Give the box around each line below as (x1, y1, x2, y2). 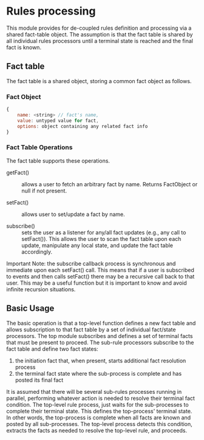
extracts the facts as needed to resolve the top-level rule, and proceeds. (6, 427, 187, 434)
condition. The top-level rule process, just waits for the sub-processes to (6, 401, 189, 408)
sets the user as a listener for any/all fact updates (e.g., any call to (21, 229, 186, 236)
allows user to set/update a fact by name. (21, 211, 126, 218)
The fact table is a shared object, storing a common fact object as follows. (6, 77, 192, 84)
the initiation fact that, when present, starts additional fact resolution (15, 357, 186, 364)
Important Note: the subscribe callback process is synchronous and (6, 260, 176, 267)
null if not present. (21, 187, 67, 194)
